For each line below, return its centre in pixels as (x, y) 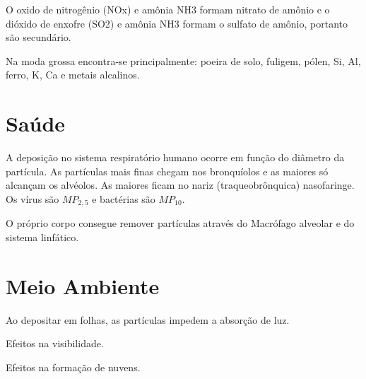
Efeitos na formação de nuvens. (73, 367)
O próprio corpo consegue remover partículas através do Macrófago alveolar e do (180, 223)
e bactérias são (124, 198)
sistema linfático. (42, 237)
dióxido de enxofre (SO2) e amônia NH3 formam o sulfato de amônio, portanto (177, 23)
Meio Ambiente (83, 285)
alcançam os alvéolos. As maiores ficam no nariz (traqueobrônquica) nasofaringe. (180, 185)
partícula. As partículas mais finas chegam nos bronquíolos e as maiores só (167, 171)
